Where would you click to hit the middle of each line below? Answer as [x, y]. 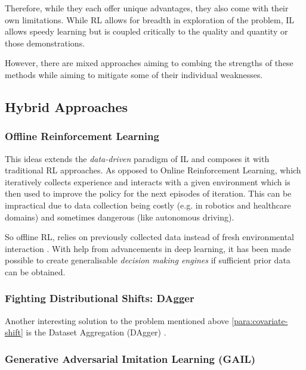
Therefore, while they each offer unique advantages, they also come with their [147, 8]
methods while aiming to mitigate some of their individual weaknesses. [134, 74]
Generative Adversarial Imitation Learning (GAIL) [130, 358]
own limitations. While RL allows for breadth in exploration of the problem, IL [150, 19]
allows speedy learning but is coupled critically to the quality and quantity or [146, 31]
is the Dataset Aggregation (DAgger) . [96, 332]
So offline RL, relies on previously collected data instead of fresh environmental [150, 237]
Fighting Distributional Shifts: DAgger [100, 298]
